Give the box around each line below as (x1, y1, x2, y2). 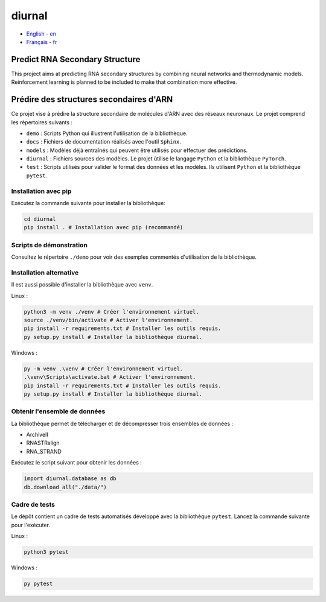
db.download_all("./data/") (24, 483, 107, 490)
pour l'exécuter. (11, 521, 51, 528)
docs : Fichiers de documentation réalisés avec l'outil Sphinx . (26, 138, 181, 145)
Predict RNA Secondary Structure (11, 54, 141, 65)
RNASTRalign (26, 439, 60, 446)
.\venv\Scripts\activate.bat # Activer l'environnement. (24, 374, 196, 381)
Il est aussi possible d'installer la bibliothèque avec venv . (11, 281, 153, 288)
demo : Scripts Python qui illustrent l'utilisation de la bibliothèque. (26, 130, 188, 137)
